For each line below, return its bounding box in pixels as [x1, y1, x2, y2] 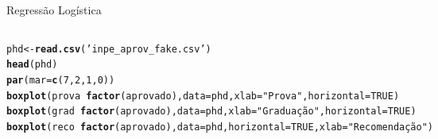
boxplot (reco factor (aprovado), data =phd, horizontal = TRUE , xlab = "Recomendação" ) [6, 121, 434, 133]
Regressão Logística [6, 2, 102, 17]
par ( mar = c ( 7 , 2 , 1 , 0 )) [6, 74, 115, 86]
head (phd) [6, 59, 58, 71]
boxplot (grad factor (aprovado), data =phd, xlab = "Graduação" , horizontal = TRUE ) [6, 106, 417, 118]
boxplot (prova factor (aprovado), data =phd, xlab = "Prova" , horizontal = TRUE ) [6, 90, 400, 102]
